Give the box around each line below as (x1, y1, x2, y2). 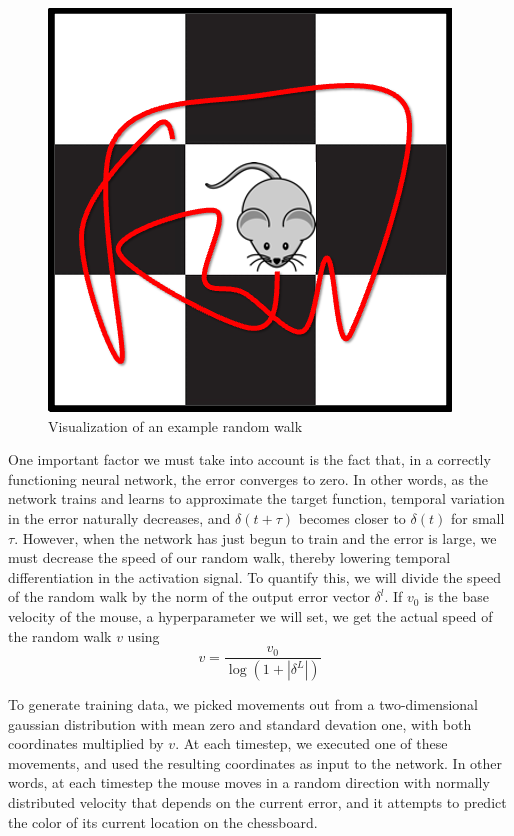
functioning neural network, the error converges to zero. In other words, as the (8, 468, 489, 489)
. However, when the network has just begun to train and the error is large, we (14, 527, 497, 548)
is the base (424, 586, 489, 607)
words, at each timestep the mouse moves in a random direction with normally (8, 772, 490, 793)
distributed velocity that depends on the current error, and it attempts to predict (8, 792, 507, 812)
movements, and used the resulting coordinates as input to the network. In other (8, 752, 503, 773)
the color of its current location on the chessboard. (8, 811, 318, 832)
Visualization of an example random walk (48, 415, 303, 436)
